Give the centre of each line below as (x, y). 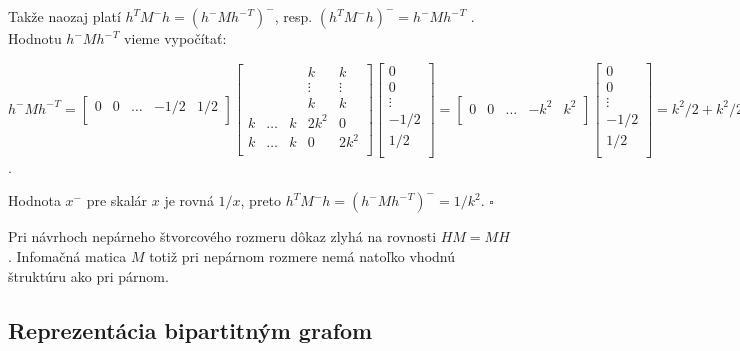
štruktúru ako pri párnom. (88, 275)
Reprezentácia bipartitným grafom (190, 329)
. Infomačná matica (67, 255)
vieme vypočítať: (175, 38)
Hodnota (34, 200)
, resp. (293, 16)
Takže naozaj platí (64, 16)
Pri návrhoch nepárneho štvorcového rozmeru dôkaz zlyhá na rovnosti (222, 236)
